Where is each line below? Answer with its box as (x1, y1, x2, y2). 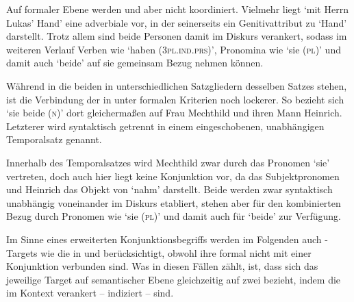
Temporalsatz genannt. (6, 132, 102, 147)
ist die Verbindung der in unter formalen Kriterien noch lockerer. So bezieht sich (6, 92, 344, 106)
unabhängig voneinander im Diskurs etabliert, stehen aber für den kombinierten (6, 195, 341, 210)
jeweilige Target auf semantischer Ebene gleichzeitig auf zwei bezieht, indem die (6, 272, 341, 286)
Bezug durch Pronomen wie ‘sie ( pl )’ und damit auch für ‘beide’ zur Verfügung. (6, 209, 341, 223)
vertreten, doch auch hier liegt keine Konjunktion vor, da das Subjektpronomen (6, 168, 340, 183)
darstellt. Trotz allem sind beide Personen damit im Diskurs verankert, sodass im (6, 29, 347, 43)
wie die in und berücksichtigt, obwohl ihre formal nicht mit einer (40, 245, 312, 260)
